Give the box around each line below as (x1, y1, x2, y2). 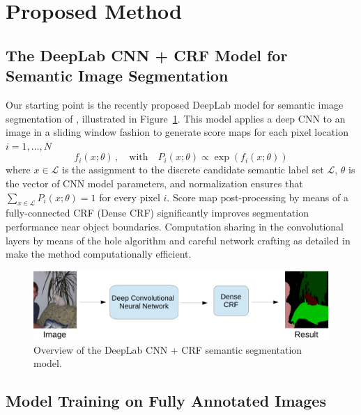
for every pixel (99, 189, 160, 204)
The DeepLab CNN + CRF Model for (6, 44, 288, 65)
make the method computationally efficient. (6, 246, 192, 261)
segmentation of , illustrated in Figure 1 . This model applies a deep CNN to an (6, 111, 346, 125)
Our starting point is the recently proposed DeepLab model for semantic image (6, 97, 344, 111)
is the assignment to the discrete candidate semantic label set (62, 162, 324, 177)
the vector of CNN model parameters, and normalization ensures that (6, 175, 303, 190)
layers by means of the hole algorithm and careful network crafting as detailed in (6, 233, 351, 247)
